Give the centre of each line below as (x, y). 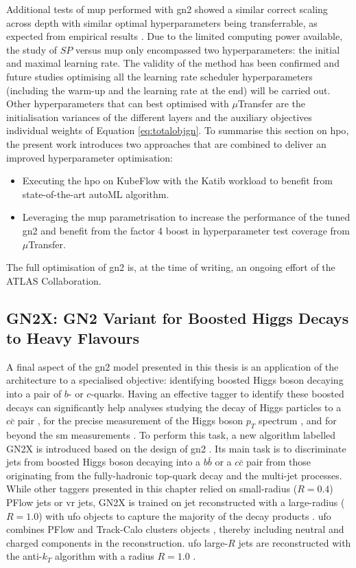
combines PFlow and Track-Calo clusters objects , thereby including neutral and (175, 529)
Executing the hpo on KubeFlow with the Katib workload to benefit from (177, 181)
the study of (32, 49)
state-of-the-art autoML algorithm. (96, 194)
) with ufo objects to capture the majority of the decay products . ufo (185, 515)
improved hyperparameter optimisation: (90, 157)
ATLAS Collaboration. (54, 280)
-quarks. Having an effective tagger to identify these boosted (217, 394)
